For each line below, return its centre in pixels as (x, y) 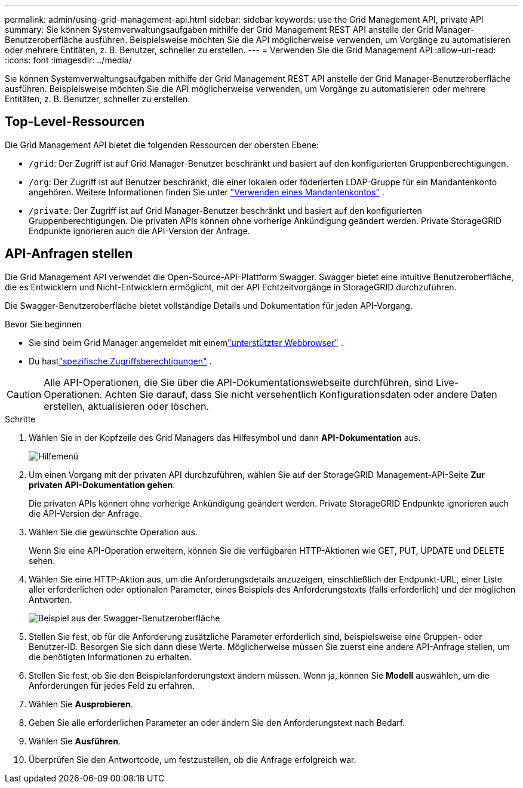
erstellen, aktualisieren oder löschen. (127, 406)
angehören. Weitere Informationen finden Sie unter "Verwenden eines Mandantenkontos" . (207, 192)
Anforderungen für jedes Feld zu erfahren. (112, 685)
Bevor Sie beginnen (43, 324)
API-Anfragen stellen (69, 254)
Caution (24, 394)
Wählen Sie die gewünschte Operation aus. (113, 532)
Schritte (20, 419)
